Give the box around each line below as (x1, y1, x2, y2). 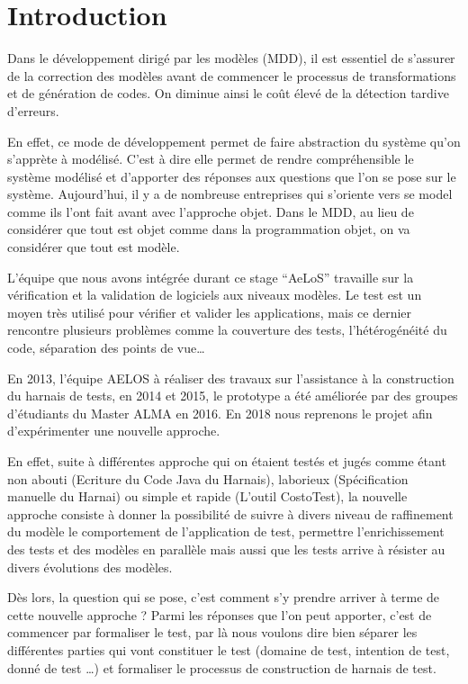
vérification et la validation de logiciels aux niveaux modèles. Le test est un (7, 285, 422, 304)
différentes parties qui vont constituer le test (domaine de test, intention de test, (7, 640, 450, 659)
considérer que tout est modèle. (7, 238, 180, 256)
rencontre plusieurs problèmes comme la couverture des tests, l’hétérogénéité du (7, 320, 447, 339)
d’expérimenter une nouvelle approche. (7, 421, 220, 440)
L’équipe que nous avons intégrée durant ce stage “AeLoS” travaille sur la (7, 267, 414, 286)
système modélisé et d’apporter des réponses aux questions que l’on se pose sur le (7, 166, 456, 185)
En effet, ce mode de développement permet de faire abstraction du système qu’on (7, 131, 461, 150)
